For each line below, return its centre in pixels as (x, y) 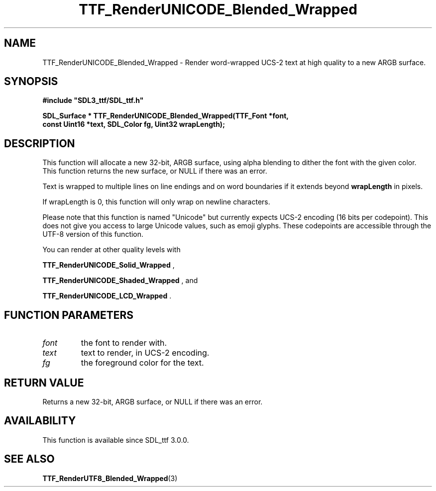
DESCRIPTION (40, 143)
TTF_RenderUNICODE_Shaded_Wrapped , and (120, 281)
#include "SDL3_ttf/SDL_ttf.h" (93, 100)
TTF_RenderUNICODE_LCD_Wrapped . (107, 296)
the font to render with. (124, 343)
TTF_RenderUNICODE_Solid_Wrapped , (109, 265)
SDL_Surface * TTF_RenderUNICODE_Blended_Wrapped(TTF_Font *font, (165, 116)
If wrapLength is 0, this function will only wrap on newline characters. (156, 202)
